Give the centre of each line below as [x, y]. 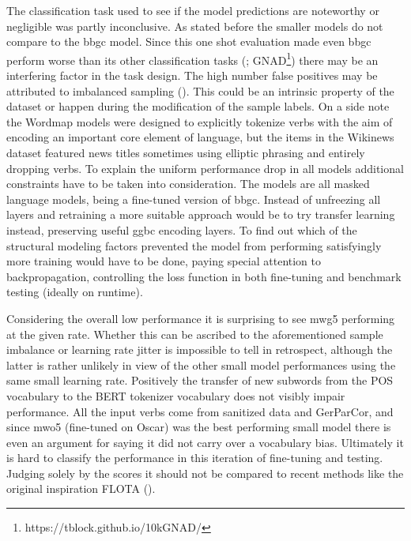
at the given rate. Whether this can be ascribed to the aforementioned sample [195, 334]
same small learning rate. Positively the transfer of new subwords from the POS [200, 380]
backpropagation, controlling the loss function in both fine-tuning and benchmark [204, 276]
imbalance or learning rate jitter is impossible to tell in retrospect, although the [200, 349]
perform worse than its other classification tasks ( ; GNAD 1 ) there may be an [192, 58]
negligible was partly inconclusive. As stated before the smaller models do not [195, 26]
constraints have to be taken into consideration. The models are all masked [188, 184]
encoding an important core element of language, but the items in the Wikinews [200, 137]
